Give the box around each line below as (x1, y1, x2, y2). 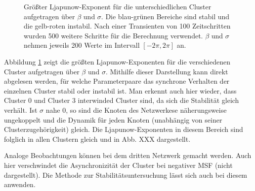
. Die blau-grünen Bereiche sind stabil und (101, 11, 230, 21)
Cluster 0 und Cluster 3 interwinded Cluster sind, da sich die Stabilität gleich (4, 95, 239, 105)
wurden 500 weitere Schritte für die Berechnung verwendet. (24, 30, 203, 40)
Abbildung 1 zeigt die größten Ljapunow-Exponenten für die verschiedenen (4, 56, 230, 66)
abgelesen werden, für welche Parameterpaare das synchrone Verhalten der (4, 76, 230, 86)
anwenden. (4, 179, 36, 190)
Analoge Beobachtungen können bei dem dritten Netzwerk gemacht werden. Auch (4, 150, 252, 160)
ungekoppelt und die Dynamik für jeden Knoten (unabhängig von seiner (4, 114, 222, 125)
